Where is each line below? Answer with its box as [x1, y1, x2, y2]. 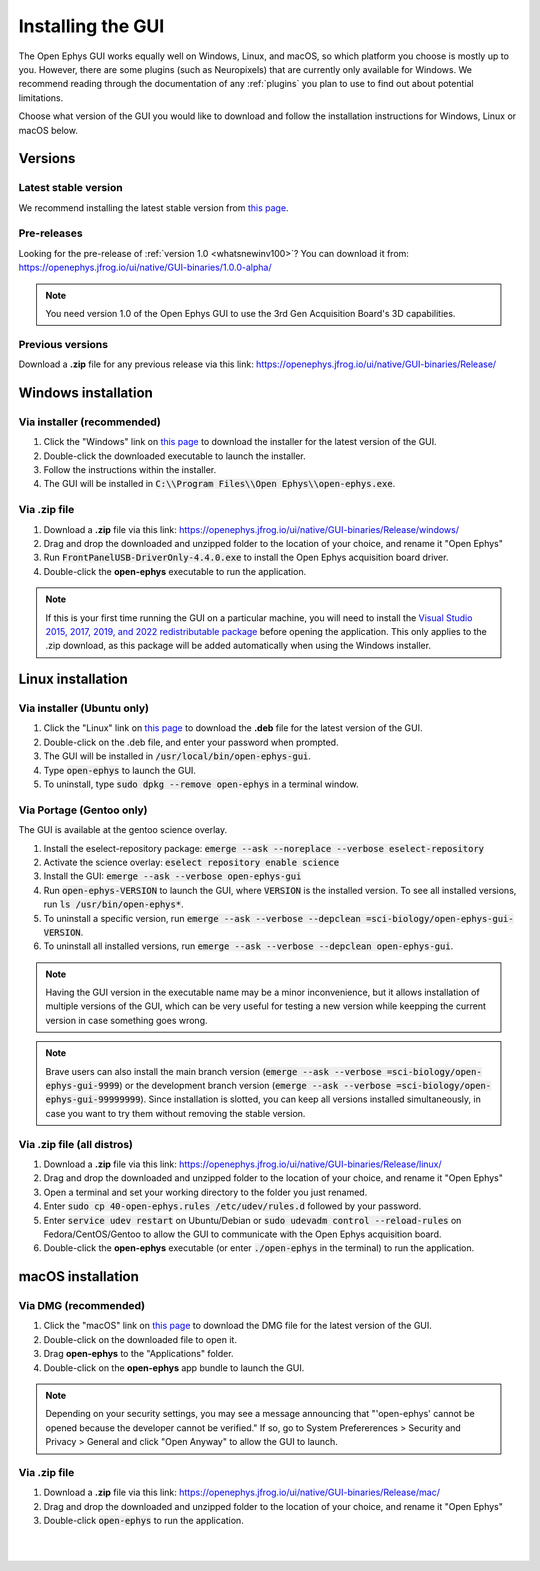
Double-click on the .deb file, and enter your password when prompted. [43, 736, 339, 748]
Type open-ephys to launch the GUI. [43, 764, 197, 776]
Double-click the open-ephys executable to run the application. [43, 565, 307, 577]
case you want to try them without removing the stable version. [45, 1107, 306, 1119]
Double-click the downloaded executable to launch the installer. [43, 450, 307, 462]
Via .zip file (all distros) [18, 1137, 134, 1151]
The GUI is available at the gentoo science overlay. [18, 824, 228, 836]
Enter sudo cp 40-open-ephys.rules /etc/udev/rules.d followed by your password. [43, 1200, 422, 1212]
